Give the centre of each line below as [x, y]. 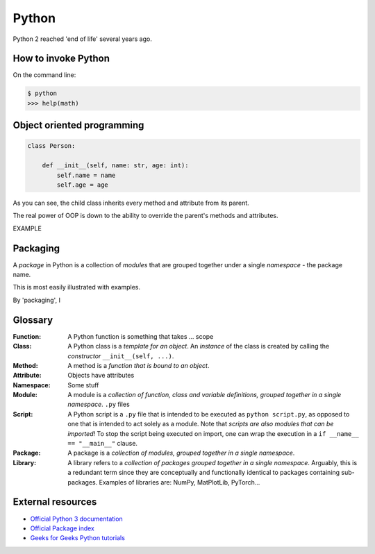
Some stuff [83, 385]
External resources [55, 502]
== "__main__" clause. [103, 444]
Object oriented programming [78, 125]
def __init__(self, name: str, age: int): [115, 166]
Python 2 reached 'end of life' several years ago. [82, 39]
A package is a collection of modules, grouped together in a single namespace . [181, 453]
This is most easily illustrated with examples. [76, 287]
